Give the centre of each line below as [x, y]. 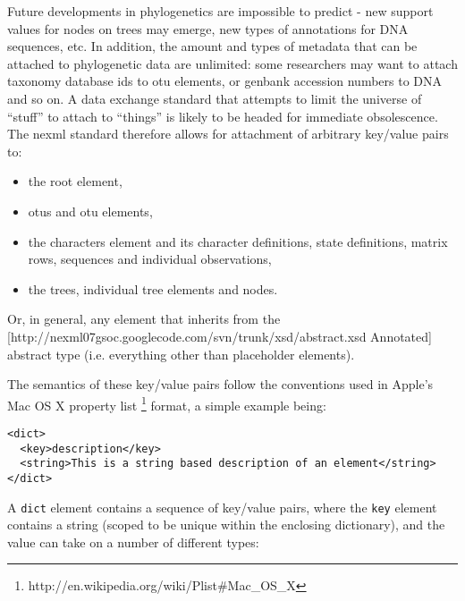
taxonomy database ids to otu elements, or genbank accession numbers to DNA [225, 81]
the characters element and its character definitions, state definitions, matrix [238, 241]
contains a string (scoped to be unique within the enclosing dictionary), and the [226, 525]
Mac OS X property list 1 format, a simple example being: [167, 403]
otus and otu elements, [90, 211]
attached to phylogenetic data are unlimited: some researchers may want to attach [232, 63]
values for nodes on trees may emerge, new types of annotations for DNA [208, 28]
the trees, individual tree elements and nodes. [153, 288]
